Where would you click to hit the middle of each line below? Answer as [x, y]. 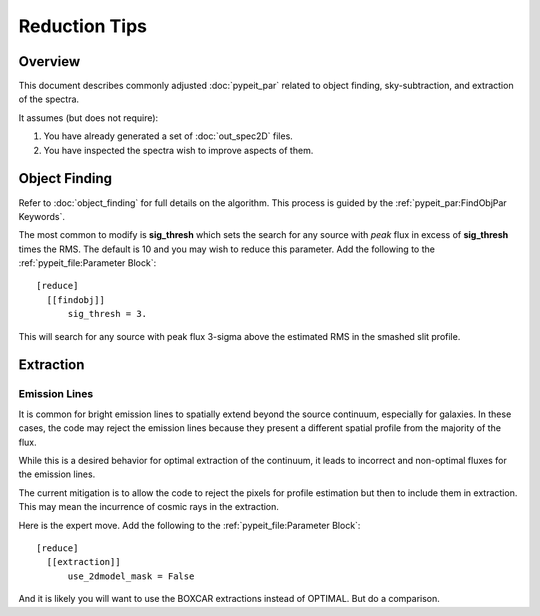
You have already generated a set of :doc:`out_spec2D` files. [168, 136]
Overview [49, 61]
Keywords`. [41, 216]
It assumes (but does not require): [88, 117]
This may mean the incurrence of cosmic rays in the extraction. [149, 507]
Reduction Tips [82, 26]
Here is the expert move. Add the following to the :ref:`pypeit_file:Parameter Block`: [189, 525]
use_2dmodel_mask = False [131, 576]
